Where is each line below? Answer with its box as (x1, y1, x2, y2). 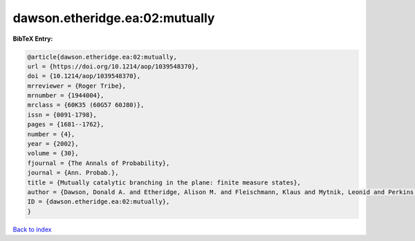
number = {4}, (27, 130, 75, 138)
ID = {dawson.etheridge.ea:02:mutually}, (27, 197, 170, 206)
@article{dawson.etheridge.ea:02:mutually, (27, 52, 178, 61)
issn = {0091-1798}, (27, 110, 97, 119)
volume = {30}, (27, 149, 79, 157)
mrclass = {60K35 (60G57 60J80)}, (27, 101, 145, 109)
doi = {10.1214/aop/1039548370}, (27, 73, 141, 80)
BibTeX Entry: (12, 35, 53, 43)
